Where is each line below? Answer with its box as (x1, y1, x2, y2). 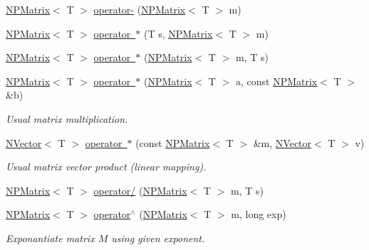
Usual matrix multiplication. (6, 111, 128, 126)
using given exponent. (111, 230, 205, 245)
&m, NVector (253, 135, 312, 150)
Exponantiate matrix (6, 230, 95, 245)
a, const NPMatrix (235, 73, 318, 88)
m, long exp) (231, 207, 286, 222)
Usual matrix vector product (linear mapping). (6, 159, 207, 174)
